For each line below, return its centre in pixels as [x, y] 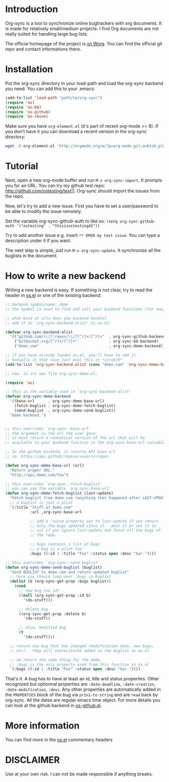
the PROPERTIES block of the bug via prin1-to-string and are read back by [82, 695]
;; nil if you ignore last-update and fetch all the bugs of [95, 530]
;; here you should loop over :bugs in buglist [61, 577]
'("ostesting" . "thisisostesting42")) [58, 226]
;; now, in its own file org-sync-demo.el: [52, 373]
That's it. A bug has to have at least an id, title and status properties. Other [82, 679]
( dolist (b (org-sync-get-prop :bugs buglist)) [61, 581]
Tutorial [22, 166]
